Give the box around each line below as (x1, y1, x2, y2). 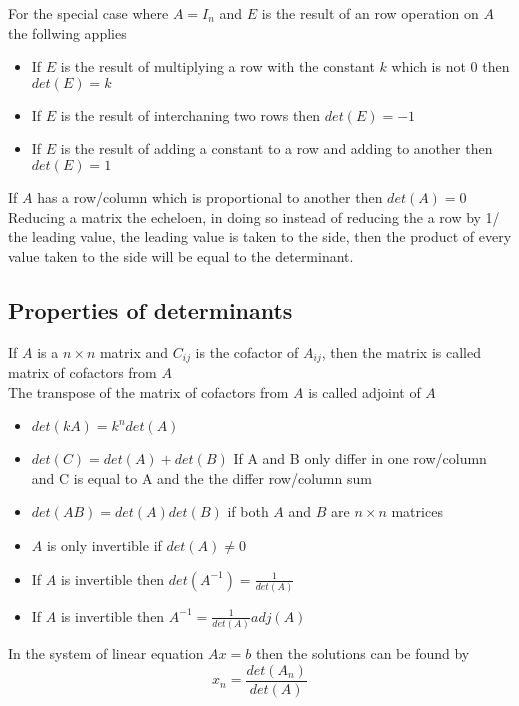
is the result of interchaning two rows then (60, 104, 321, 125)
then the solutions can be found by (255, 643, 470, 664)
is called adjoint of (308, 381, 421, 402)
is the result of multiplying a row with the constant (60, 56, 375, 77)
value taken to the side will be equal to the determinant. (8, 245, 354, 266)
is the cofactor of (195, 341, 299, 362)
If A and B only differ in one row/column (233, 448, 487, 469)
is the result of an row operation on (261, 3, 479, 23)
